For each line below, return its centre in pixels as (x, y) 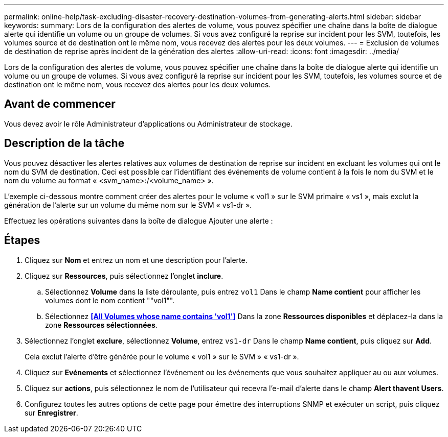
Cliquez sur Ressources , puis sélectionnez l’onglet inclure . (124, 276)
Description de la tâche (64, 143)
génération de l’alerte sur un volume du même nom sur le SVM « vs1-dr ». (128, 205)
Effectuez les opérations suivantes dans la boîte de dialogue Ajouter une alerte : (139, 221)
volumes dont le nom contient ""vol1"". (110, 300)
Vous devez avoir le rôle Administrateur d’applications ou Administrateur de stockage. (148, 124)
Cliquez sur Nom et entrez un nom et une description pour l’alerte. (136, 260)
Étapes (22, 240)
